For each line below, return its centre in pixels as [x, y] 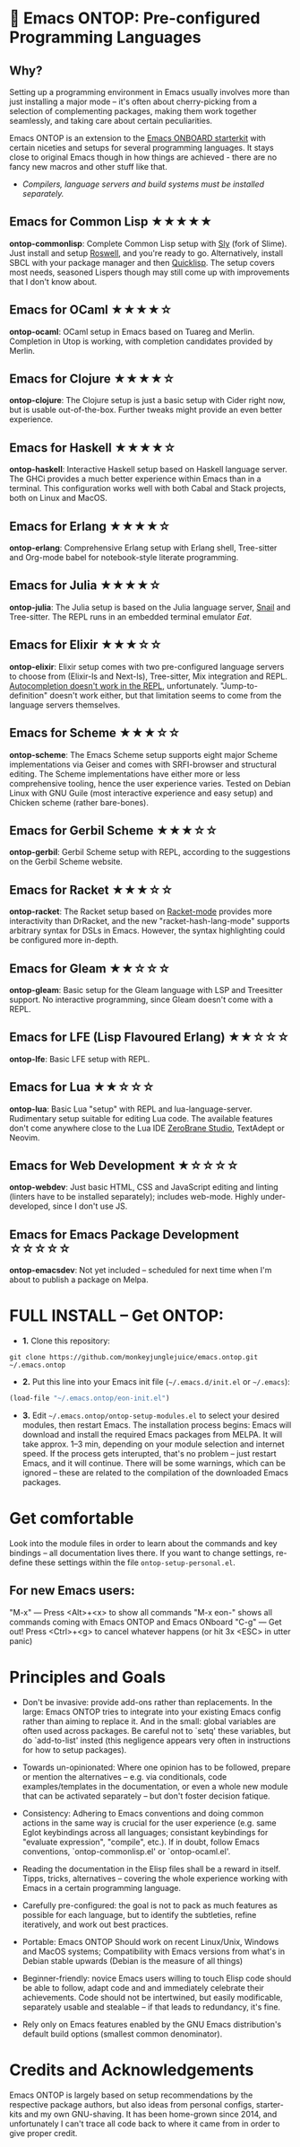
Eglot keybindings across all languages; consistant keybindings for [145, 1832]
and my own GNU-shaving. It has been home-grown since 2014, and [150, 2114]
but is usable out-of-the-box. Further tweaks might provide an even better [146, 410]
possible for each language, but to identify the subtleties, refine [139, 1914]
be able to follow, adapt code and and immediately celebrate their [143, 1987]
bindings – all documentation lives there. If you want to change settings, [142, 1553]
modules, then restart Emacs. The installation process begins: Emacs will [157, 1425]
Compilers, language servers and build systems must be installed [143, 184]
